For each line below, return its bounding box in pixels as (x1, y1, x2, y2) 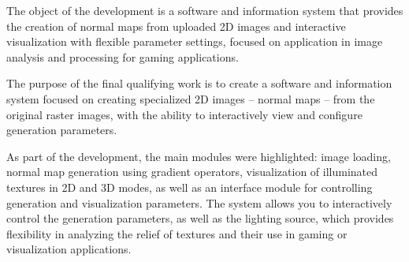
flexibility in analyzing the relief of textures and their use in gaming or (6, 225, 348, 241)
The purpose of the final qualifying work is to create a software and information (6, 75, 392, 92)
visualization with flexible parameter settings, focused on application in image (6, 33, 383, 50)
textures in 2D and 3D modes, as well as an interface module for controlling (6, 178, 373, 195)
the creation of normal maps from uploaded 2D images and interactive (6, 17, 346, 34)
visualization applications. (6, 241, 132, 257)
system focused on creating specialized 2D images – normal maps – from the (6, 90, 375, 107)
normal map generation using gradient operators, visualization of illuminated (6, 163, 378, 180)
